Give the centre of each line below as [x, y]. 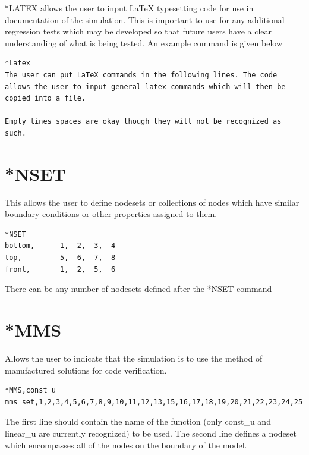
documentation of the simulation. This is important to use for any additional [145, 19]
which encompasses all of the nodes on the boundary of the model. [126, 445]
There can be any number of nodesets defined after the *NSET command [138, 289]
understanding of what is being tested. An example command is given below [144, 43]
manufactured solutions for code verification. [86, 370]
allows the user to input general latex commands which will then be [145, 87]
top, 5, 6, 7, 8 [60, 258]
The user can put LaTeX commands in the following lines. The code [141, 75]
